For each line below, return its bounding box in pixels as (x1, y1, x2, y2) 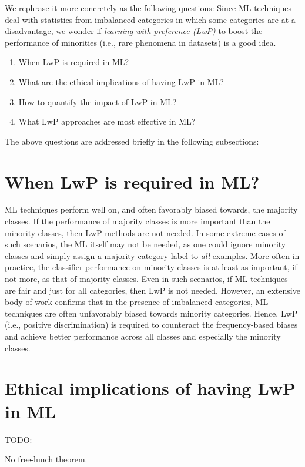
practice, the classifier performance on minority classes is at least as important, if (5, 261, 297, 273)
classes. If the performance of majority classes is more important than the (5, 215, 270, 227)
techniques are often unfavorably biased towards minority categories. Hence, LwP (5, 307, 298, 319)
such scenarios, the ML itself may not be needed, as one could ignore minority (5, 238, 286, 250)
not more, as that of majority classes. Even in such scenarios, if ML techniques (5, 273, 288, 285)
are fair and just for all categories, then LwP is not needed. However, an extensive (5, 284, 300, 296)
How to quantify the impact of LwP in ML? (18, 95, 177, 107)
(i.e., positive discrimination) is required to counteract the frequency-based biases (5, 318, 298, 331)
